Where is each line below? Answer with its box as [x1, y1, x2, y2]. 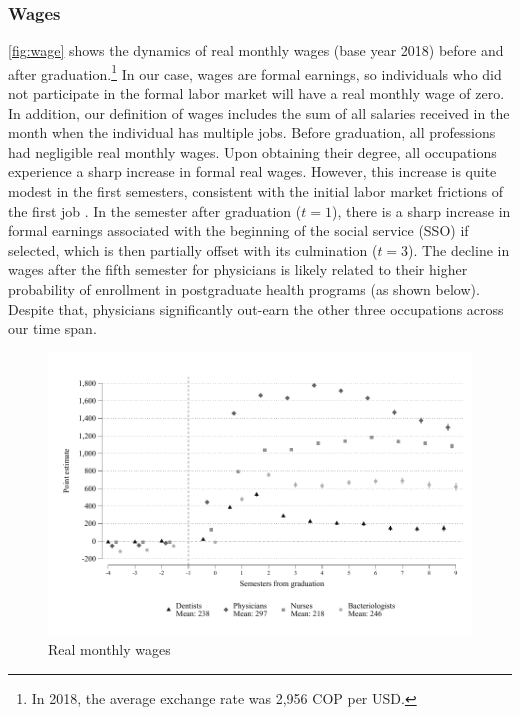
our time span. [8, 318, 97, 339]
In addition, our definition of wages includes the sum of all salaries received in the [8, 102, 510, 123]
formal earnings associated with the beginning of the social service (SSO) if [8, 220, 469, 241]
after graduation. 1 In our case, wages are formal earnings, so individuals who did [8, 60, 502, 84]
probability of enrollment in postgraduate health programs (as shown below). [8, 279, 480, 299]
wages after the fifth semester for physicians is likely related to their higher [8, 259, 468, 280]
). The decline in [408, 239, 510, 260]
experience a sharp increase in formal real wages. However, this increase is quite [8, 161, 497, 182]
